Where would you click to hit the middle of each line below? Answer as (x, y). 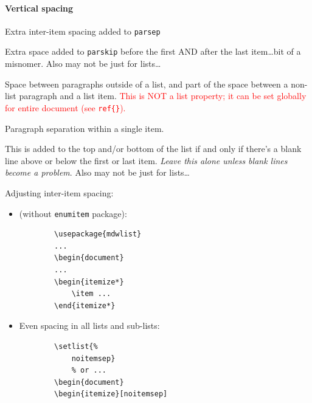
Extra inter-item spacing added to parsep (83, 31)
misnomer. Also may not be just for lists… (83, 64)
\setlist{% (76, 346)
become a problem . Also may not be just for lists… (97, 172)
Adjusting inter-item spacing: (59, 192)
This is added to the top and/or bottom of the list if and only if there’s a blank (153, 149)
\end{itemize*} (85, 305)
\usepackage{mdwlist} (98, 234)
